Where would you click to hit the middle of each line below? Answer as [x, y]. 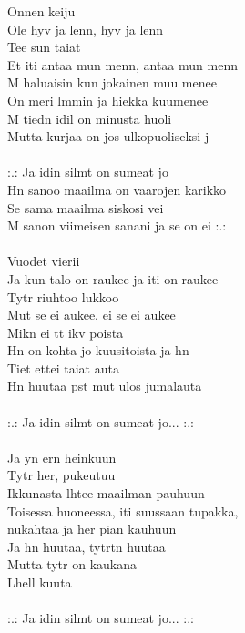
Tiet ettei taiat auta [63, 368]
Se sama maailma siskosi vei [86, 207]
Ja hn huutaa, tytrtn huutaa [87, 546]
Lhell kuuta [40, 582]
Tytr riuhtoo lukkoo [63, 296]
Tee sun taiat [44, 47]
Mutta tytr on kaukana [72, 564]
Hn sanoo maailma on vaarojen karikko [117, 189]
